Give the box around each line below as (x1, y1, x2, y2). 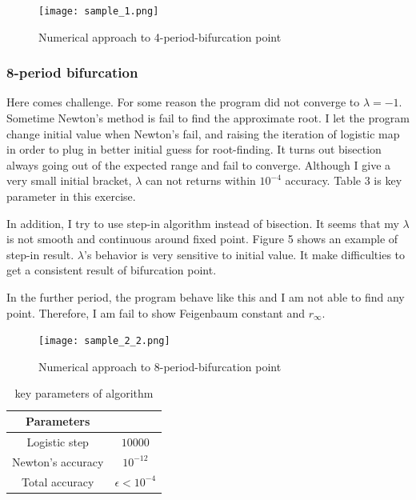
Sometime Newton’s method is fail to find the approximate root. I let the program (6, 110, 410, 126)
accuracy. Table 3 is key (285, 172, 402, 189)
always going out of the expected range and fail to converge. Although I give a (6, 156, 391, 173)
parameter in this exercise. (6, 188, 136, 205)
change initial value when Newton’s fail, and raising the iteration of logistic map (6, 125, 400, 142)
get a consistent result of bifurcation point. (6, 262, 217, 278)
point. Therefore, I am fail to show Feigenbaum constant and (6, 304, 305, 321)
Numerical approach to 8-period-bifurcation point (38, 358, 282, 374)
